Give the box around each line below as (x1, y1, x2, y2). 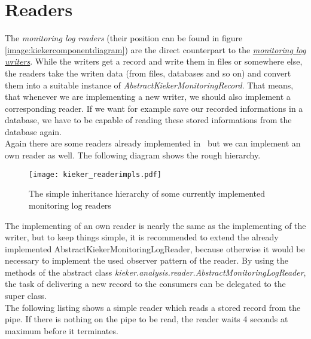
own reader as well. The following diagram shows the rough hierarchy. (5, 149, 261, 161)
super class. (5, 289, 47, 302)
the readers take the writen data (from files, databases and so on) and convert (5, 66, 291, 79)
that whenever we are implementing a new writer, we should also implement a (5, 90, 291, 103)
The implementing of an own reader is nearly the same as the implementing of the (5, 219, 306, 231)
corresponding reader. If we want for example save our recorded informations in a (5, 102, 303, 114)
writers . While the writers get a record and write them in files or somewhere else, (5, 55, 303, 68)
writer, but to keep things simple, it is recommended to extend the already (5, 231, 279, 243)
